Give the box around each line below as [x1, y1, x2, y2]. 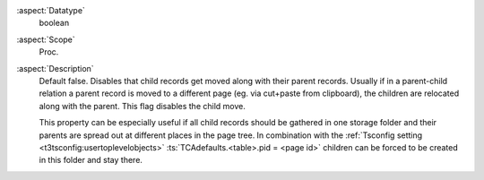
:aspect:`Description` [16, 63, 94, 73]
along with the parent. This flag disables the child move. [39, 100, 246, 111]
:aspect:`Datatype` [16, 5, 85, 15]
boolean [39, 18, 70, 29]
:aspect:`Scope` [16, 34, 75, 45]
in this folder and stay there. [39, 155, 143, 166]
